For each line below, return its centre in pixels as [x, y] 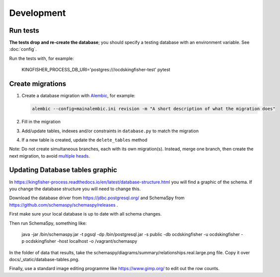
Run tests [24, 30]
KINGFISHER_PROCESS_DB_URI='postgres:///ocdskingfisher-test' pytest [96, 70]
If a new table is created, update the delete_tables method [84, 140]
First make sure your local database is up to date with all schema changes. [85, 214]
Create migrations [38, 84]
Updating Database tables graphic [63, 170]
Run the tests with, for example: [42, 58]
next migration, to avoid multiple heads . [50, 156]
